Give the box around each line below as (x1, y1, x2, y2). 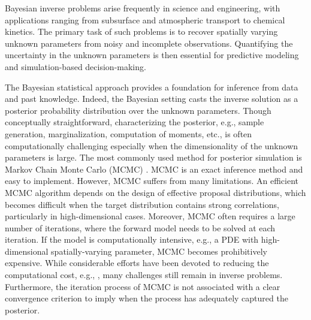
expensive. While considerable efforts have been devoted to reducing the (5, 256, 269, 269)
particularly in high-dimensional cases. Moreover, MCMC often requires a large (5, 210, 295, 222)
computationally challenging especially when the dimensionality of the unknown (5, 139, 298, 152)
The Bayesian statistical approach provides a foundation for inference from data (5, 80, 298, 93)
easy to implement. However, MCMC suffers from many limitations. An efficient (5, 174, 298, 187)
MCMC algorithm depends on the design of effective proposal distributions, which (5, 186, 306, 198)
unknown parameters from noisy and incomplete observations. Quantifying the (5, 37, 293, 49)
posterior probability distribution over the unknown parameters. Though (5, 104, 271, 116)
